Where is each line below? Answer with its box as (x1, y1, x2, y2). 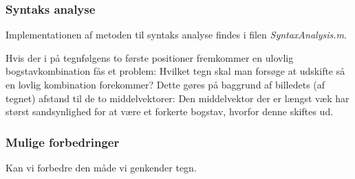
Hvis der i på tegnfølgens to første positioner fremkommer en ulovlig (6, 50, 294, 64)
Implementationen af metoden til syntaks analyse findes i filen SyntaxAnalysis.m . (6, 27, 347, 42)
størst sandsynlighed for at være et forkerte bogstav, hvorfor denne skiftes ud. (6, 104, 334, 119)
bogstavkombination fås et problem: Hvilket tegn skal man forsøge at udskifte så (6, 64, 345, 78)
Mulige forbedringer (6, 133, 120, 150)
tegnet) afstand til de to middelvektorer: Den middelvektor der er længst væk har (6, 91, 349, 105)
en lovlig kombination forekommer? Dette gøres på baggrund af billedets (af (6, 77, 325, 91)
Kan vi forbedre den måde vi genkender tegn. (6, 160, 197, 174)
